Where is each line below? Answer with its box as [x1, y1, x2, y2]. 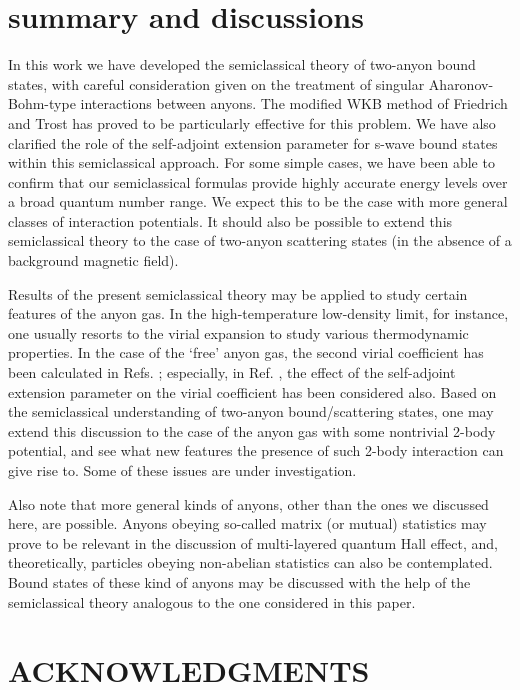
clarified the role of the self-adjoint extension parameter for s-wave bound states [8, 132, 498, 153]
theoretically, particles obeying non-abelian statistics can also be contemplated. [8, 552, 493, 573]
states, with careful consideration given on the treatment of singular [8, 73, 425, 94]
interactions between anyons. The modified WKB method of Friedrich [80, 93, 508, 114]
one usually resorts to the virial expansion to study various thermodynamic [8, 322, 469, 343]
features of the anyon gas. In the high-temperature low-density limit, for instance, [8, 303, 509, 324]
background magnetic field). [8, 250, 179, 271]
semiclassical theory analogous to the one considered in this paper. [8, 591, 416, 612]
